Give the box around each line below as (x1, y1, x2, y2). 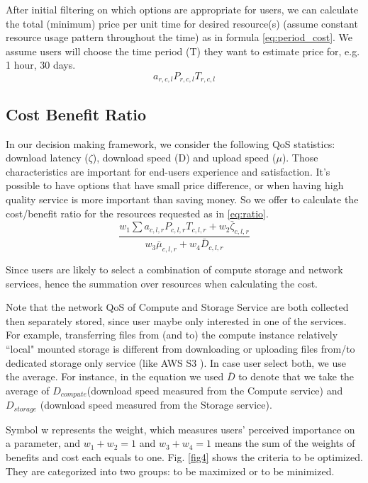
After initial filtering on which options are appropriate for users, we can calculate (6, 2, 359, 16)
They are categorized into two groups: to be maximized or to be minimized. (6, 463, 335, 478)
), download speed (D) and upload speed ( (92, 150, 277, 165)
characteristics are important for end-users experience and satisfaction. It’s (6, 164, 330, 178)
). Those (281, 150, 318, 165)
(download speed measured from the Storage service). (40, 397, 272, 412)
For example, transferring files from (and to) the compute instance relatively (6, 327, 338, 342)
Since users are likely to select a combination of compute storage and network (6, 262, 343, 277)
